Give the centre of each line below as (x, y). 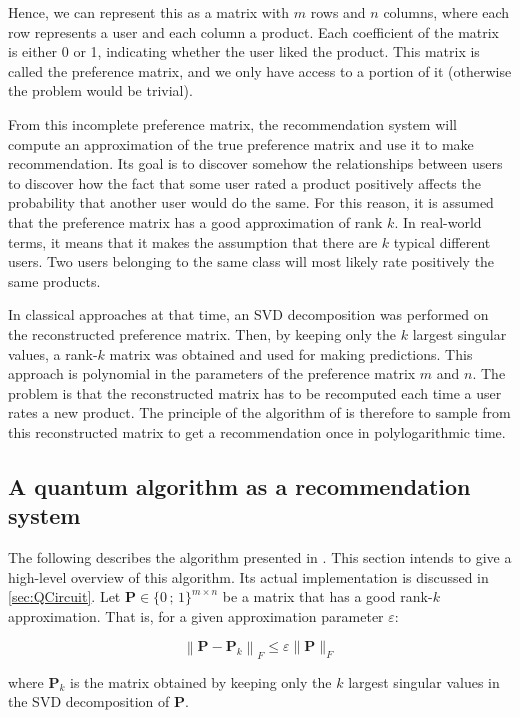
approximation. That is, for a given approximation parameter (196, 615)
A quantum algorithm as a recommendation (239, 485)
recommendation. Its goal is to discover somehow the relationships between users (255, 163)
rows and (338, 12)
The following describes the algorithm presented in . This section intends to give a (260, 557)
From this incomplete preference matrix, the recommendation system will (232, 123)
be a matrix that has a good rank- (327, 596)
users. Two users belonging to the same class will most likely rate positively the (251, 261)
